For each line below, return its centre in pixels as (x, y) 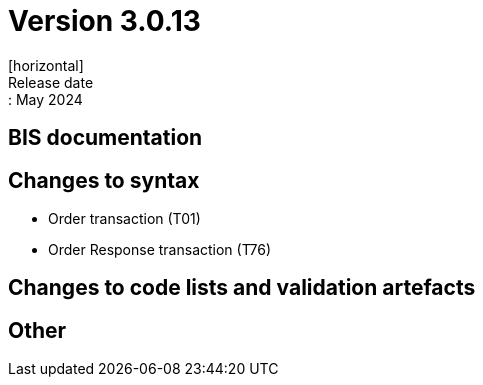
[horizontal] (46, 65)
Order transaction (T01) (124, 219)
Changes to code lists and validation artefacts (242, 288)
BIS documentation (105, 138)
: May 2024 (45, 99)
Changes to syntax (104, 180)
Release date (51, 82)
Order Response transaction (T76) (160, 250)
